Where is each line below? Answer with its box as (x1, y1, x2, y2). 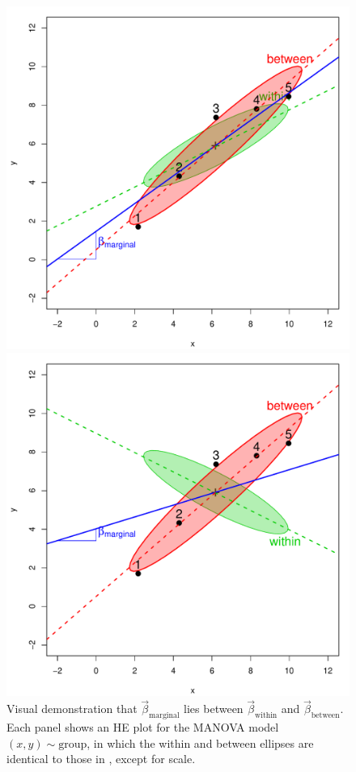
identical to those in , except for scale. (6, 750, 196, 767)
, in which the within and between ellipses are (87, 734, 314, 751)
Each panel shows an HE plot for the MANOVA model (6, 719, 279, 736)
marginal (149, 711, 180, 720)
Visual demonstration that (6, 700, 138, 717)
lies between (184, 700, 244, 717)
